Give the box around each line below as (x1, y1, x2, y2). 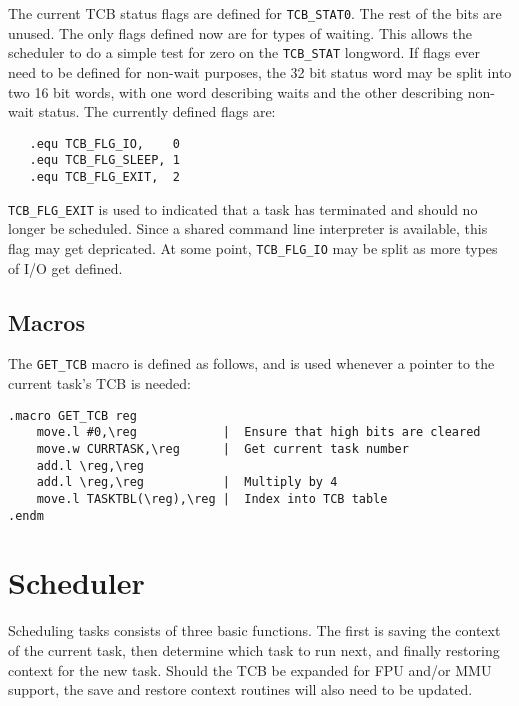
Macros (8, 306, 85, 337)
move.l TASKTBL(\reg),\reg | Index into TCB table (36, 491, 388, 506)
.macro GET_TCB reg (8, 408, 137, 423)
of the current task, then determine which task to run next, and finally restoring (8, 639, 500, 660)
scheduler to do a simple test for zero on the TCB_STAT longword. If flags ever (8, 42, 480, 63)
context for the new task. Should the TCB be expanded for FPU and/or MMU (8, 659, 492, 680)
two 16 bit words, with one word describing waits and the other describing (8, 81, 464, 102)
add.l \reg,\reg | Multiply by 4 (36, 475, 338, 490)
